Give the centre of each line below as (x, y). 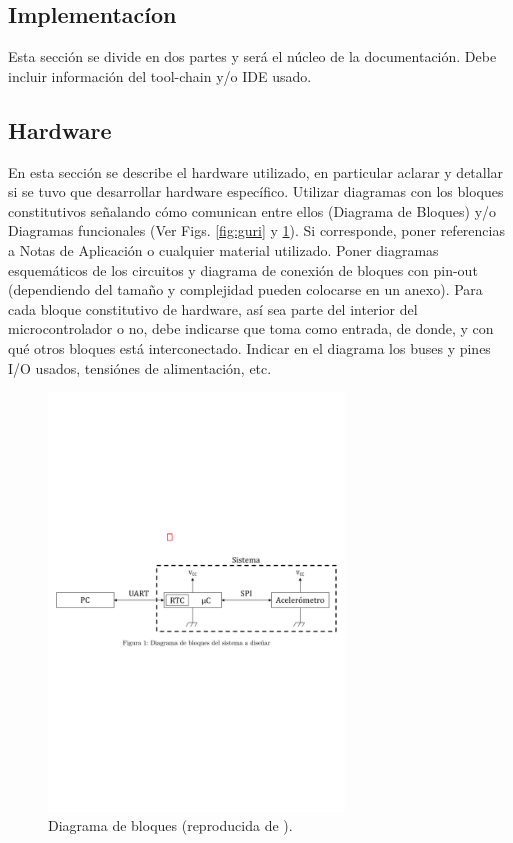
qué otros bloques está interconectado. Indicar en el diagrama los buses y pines (249, 347)
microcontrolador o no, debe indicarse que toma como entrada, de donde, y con (251, 328)
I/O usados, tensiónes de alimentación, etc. (140, 367)
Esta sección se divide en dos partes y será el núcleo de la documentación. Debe (252, 56)
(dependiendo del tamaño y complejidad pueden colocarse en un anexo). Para (245, 289)
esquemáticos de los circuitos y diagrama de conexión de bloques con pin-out (243, 269)
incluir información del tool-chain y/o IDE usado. (160, 75)
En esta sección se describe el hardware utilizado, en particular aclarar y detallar (256, 171)
